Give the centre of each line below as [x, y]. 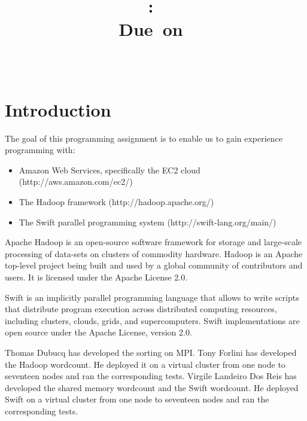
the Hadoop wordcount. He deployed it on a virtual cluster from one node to [145, 364]
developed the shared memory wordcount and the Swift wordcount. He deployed [152, 387]
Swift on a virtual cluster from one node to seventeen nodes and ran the [137, 399]
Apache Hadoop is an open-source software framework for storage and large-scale [153, 242]
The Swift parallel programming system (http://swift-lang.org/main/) [148, 222]
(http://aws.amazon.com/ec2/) [76, 181]
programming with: [40, 150]
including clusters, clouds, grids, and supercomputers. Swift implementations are [152, 320]
